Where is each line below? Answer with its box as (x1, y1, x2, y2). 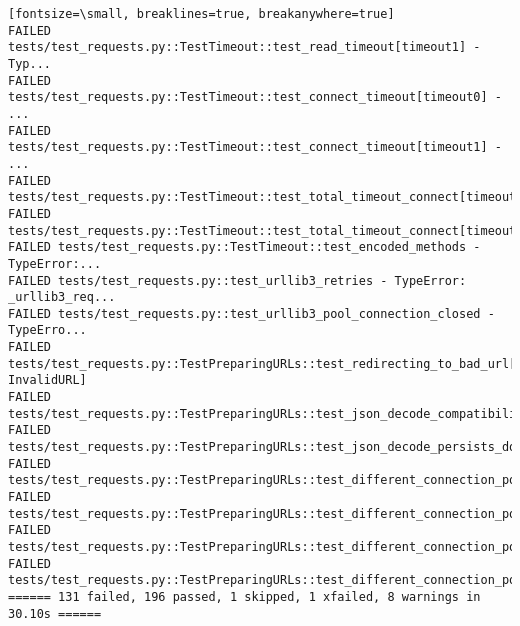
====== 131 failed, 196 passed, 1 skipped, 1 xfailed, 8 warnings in (8, 589, 481, 604)
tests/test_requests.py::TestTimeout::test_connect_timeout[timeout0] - (8, 90, 502, 105)
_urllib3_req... (8, 290, 116, 305)
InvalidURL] (8, 373, 87, 388)
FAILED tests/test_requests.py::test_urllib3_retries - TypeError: (8, 273, 467, 288)
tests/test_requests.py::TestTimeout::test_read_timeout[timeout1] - (8, 40, 481, 55)
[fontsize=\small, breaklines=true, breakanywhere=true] (8, 7, 395, 21)
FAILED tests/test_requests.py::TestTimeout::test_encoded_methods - (8, 240, 481, 255)
